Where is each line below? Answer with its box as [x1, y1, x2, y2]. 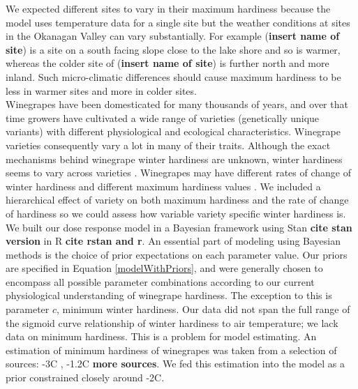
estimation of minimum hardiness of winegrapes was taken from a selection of [6, 342, 337, 357]
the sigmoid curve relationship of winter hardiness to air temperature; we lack [6, 315, 338, 330]
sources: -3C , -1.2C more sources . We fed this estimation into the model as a [6, 356, 345, 371]
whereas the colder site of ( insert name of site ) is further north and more [6, 56, 329, 70]
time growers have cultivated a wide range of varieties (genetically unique [6, 110, 320, 125]
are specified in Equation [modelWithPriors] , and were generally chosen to [6, 261, 323, 275]
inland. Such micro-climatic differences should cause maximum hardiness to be [6, 69, 341, 84]
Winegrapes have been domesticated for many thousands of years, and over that [6, 97, 348, 112]
